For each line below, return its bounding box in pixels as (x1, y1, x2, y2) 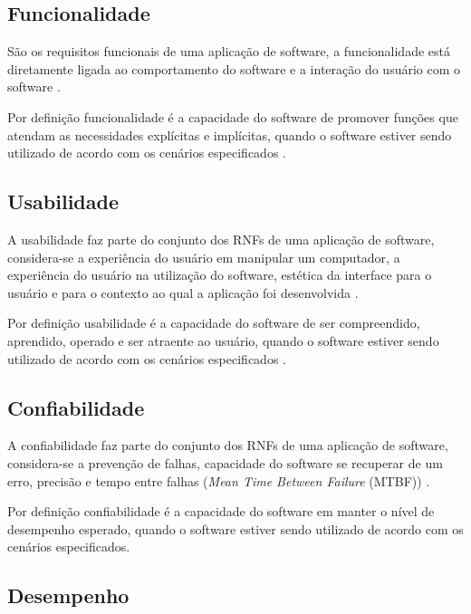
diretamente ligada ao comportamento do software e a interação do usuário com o (7, 59, 461, 78)
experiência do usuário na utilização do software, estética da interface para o (7, 265, 432, 284)
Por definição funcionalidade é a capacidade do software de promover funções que (7, 107, 458, 126)
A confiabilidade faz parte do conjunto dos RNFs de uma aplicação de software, (7, 436, 448, 455)
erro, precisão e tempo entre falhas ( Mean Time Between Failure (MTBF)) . (7, 471, 430, 490)
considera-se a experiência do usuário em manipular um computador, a (7, 247, 400, 266)
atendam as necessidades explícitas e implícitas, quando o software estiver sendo (7, 125, 452, 144)
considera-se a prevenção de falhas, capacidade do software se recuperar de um (7, 453, 443, 472)
